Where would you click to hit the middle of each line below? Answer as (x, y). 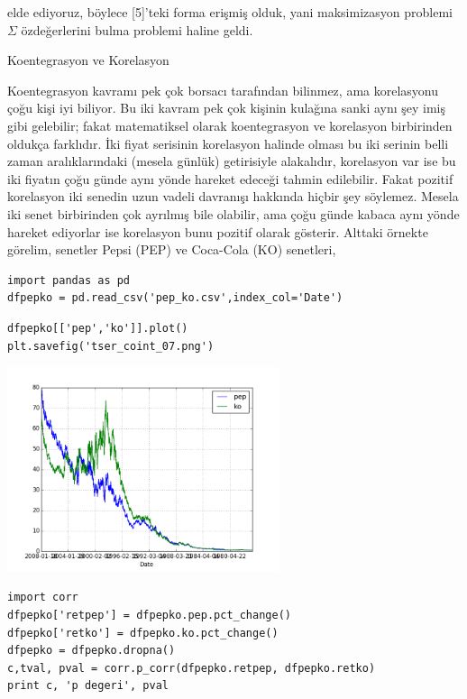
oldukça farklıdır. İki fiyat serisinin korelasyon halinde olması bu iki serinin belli (228, 143)
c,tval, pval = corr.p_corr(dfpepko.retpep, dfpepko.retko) (192, 668)
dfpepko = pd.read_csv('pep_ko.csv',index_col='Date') (175, 298)
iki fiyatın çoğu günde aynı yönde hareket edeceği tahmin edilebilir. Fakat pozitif (230, 178)
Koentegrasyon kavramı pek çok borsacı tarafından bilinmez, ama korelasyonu (223, 90)
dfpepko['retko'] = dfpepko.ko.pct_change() (143, 633)
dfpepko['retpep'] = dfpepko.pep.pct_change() (149, 616)
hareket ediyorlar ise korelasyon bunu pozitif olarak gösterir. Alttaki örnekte (218, 231)
